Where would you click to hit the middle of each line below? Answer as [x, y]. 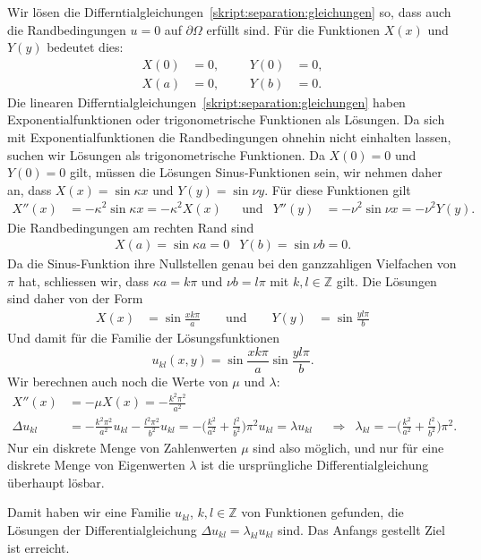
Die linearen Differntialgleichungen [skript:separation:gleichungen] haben [206, 102]
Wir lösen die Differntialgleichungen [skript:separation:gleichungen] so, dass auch [229, 12]
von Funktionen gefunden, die [322, 512]
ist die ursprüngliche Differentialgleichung [315, 465]
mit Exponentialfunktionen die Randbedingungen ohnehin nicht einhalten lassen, [229, 137]
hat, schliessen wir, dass [84, 280]
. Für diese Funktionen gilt [338, 189]
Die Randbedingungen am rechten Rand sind [131, 227]
